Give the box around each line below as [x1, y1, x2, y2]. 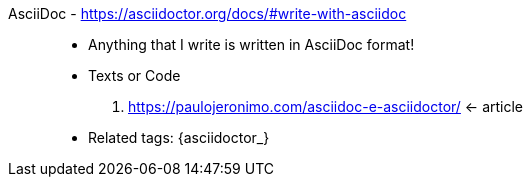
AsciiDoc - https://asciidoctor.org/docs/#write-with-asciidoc [8, 5, 407, 22]
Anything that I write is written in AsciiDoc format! [88, 36, 415, 53]
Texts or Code [88, 67, 181, 84]
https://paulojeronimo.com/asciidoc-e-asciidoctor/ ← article [128, 98, 524, 115]
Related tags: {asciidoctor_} [88, 129, 270, 146]
